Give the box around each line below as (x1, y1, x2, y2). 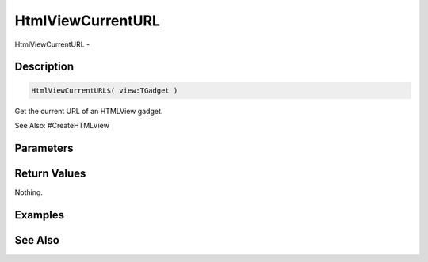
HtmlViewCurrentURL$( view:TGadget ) (31, 85, 178, 95)
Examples (14, 208, 65, 222)
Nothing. (14, 187, 44, 197)
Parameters (14, 141, 74, 154)
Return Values (14, 166, 86, 180)
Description (14, 60, 75, 74)
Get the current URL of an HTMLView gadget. (14, 106, 163, 116)
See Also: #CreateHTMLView (14, 120, 110, 130)
